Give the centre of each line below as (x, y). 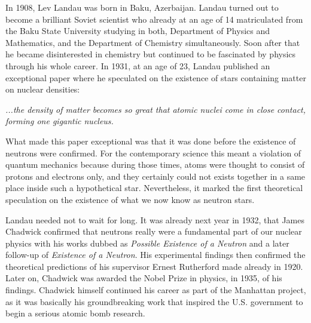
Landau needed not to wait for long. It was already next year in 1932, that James (155, 219)
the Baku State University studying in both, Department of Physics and (138, 31)
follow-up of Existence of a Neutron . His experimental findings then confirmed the (155, 255)
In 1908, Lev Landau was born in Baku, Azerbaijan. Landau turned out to (142, 7)
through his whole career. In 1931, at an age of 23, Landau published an (138, 65)
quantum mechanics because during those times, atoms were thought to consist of (155, 164)
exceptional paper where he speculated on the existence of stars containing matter (156, 77)
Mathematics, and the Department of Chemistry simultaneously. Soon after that (153, 42)
